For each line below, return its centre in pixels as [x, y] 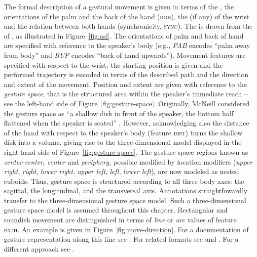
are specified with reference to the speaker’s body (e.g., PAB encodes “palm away [127, 45]
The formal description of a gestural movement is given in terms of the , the [119, 6]
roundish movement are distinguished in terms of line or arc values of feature [120, 220]
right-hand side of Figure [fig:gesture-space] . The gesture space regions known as [126, 151]
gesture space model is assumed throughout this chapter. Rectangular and [116, 210]
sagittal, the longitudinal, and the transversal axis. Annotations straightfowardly [126, 191]
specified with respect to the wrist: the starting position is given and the [113, 64]
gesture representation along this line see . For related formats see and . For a [121, 239]
